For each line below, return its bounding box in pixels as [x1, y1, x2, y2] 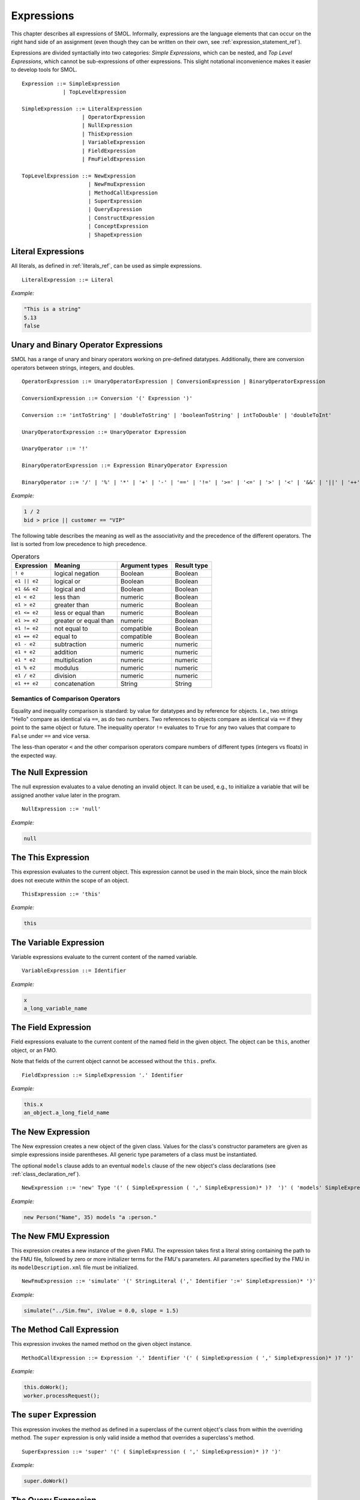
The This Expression [11, 853, 89, 863]
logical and [54, 585, 86, 593]
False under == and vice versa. [11, 732, 90, 739]
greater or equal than [54, 616, 114, 625]
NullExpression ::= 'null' [22, 806, 101, 812]
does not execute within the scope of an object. [11, 877, 129, 884]
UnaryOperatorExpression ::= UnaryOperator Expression [22, 428, 187, 435]
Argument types [120, 561, 168, 569]
